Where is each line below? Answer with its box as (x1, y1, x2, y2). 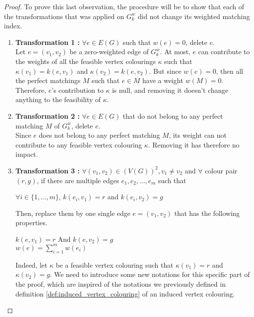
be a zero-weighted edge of (69, 46, 149, 57)
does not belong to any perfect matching (39, 130, 160, 140)
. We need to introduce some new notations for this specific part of (50, 269, 250, 279)
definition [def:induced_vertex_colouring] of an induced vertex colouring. (15, 288, 235, 298)
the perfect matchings (15, 75, 81, 85)
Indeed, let (15, 259, 47, 270)
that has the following (174, 208, 240, 218)
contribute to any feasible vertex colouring (15, 139, 142, 149)
